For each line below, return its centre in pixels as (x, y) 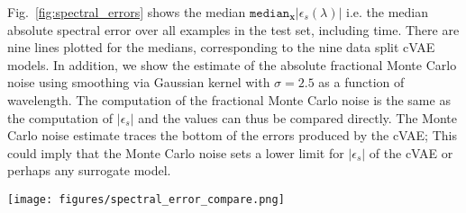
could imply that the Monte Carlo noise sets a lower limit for (176, 152)
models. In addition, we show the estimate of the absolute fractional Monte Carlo (232, 64)
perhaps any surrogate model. (89, 170)
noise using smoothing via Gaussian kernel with (139, 82)
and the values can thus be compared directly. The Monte (297, 117)
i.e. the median (388, 12)
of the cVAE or (411, 152)
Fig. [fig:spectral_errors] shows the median (127, 12)
